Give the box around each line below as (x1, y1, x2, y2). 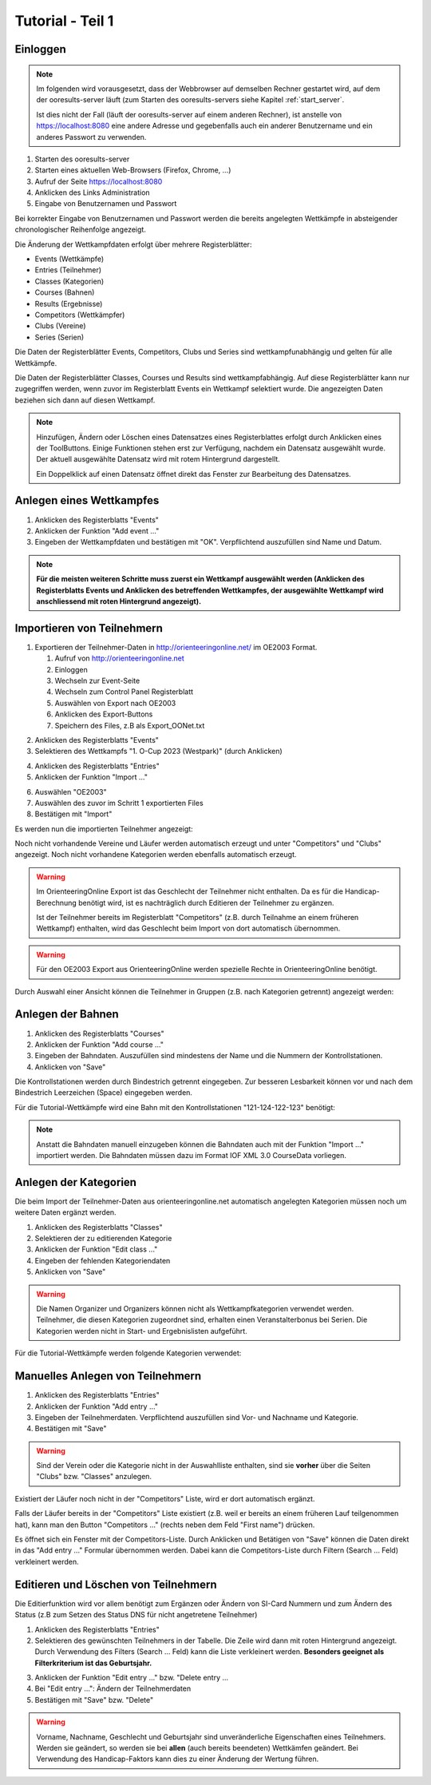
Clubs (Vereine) (34, 321, 86, 331)
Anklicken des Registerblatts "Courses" (34, 1029, 164, 1038)
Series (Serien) (34, 332, 85, 342)
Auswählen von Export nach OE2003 (54, 698, 176, 708)
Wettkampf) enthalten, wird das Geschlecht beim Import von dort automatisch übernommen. (36, 923, 341, 934)
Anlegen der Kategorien (14, 1175, 137, 1189)
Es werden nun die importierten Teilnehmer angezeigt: (14, 823, 193, 834)
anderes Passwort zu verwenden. (36, 132, 147, 141)
